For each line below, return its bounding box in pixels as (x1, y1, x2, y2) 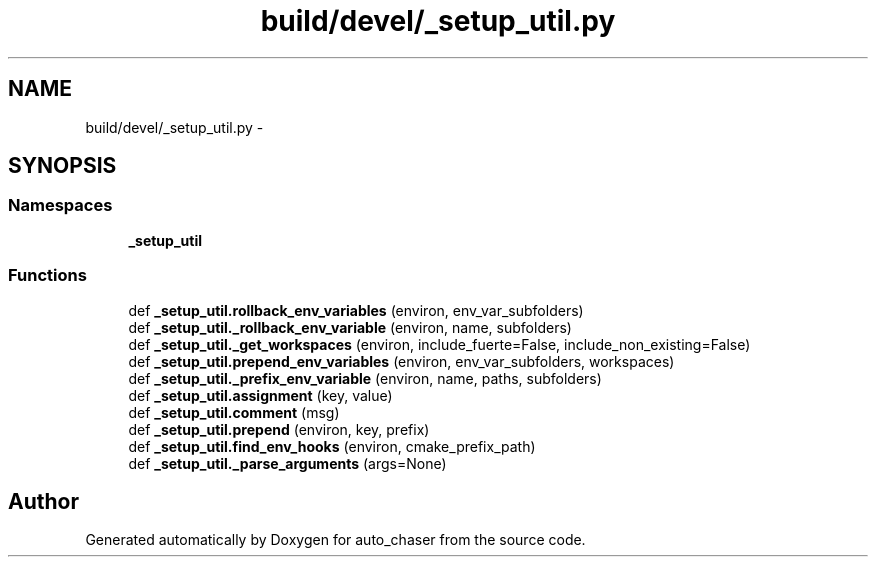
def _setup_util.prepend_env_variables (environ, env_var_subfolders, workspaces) (128, 352, 675, 370)
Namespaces (8, 195, 113, 216)
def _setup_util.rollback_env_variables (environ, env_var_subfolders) (128, 301, 584, 319)
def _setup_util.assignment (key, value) (128, 386, 393, 404)
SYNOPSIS (8, 153, 117, 179)
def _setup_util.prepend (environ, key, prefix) (128, 420, 430, 438)
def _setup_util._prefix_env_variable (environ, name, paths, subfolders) (128, 369, 602, 387)
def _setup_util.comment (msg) (128, 403, 340, 421)
